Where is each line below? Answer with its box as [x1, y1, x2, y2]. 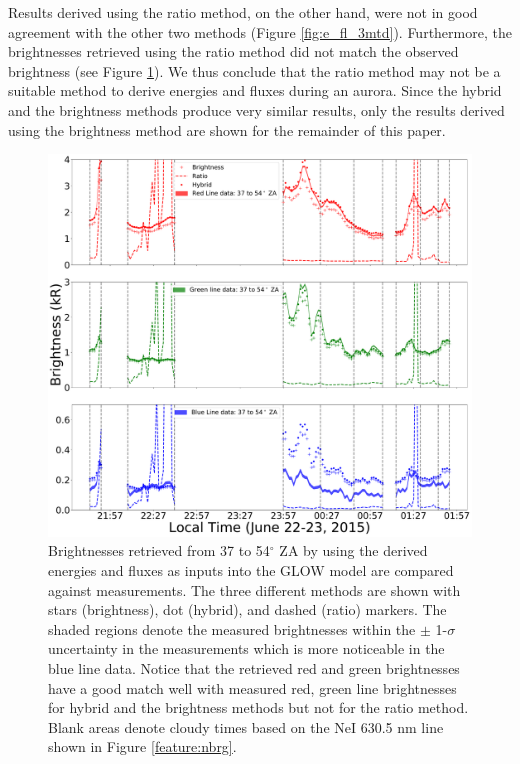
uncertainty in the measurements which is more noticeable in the [48, 638, 445, 659]
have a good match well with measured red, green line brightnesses [48, 677, 457, 698]
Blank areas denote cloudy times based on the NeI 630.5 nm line [48, 716, 444, 737]
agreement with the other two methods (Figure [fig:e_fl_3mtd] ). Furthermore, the [8, 21, 512, 42]
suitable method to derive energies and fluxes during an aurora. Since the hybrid [8, 80, 502, 101]
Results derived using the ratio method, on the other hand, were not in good [8, 2, 478, 22]
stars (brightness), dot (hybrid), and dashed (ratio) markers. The [48, 599, 447, 620]
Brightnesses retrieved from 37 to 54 [48, 540, 270, 561]
